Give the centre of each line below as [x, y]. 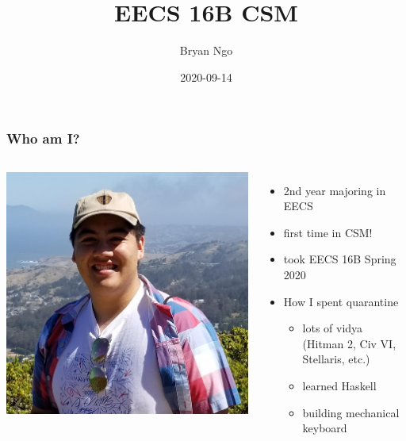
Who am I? [43, 138]
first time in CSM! [328, 232]
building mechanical [351, 412]
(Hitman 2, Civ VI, [349, 343]
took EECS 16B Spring [340, 259]
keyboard [325, 428]
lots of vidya [333, 328]
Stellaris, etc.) [336, 359]
